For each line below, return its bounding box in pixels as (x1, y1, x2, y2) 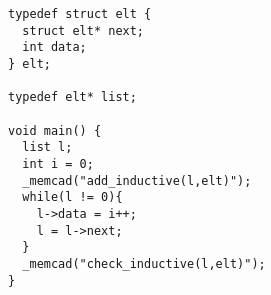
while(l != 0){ (22, 190, 123, 205)
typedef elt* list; (8, 90, 137, 105)
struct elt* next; (22, 23, 145, 38)
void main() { (8, 123, 102, 138)
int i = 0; (22, 156, 94, 171)
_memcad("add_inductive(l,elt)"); (22, 173, 252, 188)
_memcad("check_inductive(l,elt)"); (22, 256, 266, 271)
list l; (22, 140, 73, 155)
